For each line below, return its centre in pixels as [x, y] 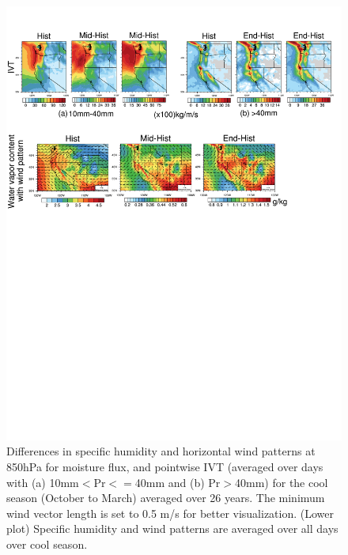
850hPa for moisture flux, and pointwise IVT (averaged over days [165, 467]
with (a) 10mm [43, 482]
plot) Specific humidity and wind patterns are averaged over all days [172, 529]
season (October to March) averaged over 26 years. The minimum [166, 498]
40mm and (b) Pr [178, 482]
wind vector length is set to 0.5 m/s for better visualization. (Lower [170, 513]
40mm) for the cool [282, 482]
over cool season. [47, 544]
